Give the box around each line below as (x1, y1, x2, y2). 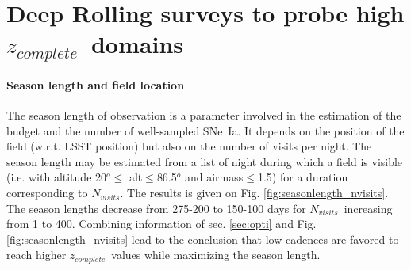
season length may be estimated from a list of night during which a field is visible (6, 153, 403, 169)
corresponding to (6, 184, 88, 201)
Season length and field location (6, 76, 185, 93)
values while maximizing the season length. (111, 246, 321, 263)
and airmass (184, 169, 244, 185)
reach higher (6, 246, 67, 263)
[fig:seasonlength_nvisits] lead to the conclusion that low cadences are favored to (6, 230, 399, 247)
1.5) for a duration (257, 169, 348, 185)
